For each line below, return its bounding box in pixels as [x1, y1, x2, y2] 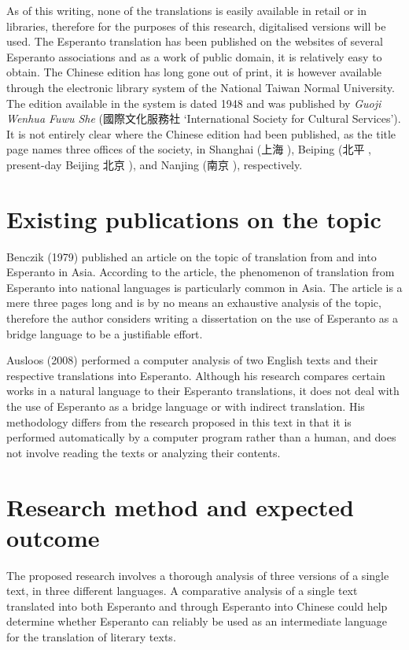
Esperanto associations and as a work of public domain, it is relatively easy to [6, 48, 382, 65]
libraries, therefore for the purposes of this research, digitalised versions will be [6, 17, 386, 34]
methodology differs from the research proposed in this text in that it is [6, 413, 352, 430]
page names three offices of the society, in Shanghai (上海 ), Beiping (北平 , [6, 141, 371, 157]
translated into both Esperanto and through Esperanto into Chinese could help [6, 597, 388, 614]
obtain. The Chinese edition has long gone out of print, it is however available [6, 64, 382, 80]
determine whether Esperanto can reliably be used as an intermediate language [6, 613, 388, 630]
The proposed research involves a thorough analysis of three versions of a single [6, 567, 389, 583]
